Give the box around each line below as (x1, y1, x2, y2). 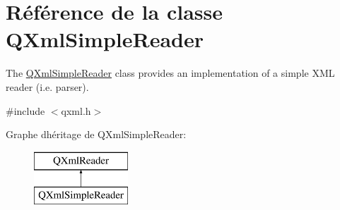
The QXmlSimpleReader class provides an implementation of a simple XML (6, 66, 335, 80)
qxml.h (61, 103, 91, 118)
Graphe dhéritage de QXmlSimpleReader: (6, 127, 187, 142)
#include (6, 103, 45, 118)
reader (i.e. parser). (6, 79, 89, 94)
